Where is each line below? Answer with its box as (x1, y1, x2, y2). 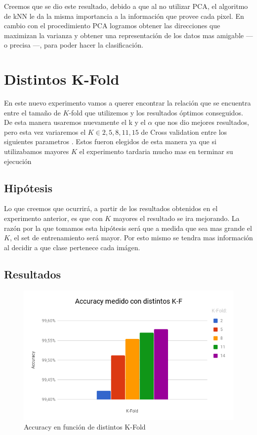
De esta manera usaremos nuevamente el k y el (4, 117, 146, 127)
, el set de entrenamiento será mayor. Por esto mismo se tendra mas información (9, 232, 253, 243)
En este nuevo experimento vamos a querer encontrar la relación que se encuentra (4, 98, 251, 108)
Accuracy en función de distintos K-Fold (24, 422, 146, 432)
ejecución (4, 156, 32, 166)
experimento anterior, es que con (4, 213, 103, 223)
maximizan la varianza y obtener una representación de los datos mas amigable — (4, 30, 253, 40)
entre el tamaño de (4, 107, 61, 117)
